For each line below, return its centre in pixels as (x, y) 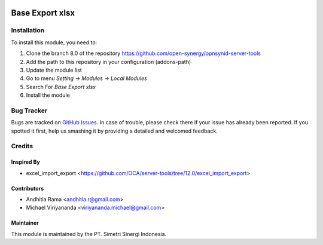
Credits (22, 146)
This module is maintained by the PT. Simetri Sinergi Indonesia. (89, 234)
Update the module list (54, 70)
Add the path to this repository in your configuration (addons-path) (109, 62)
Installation (28, 30)
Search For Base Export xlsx (61, 87)
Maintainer (25, 223)
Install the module (48, 95)
